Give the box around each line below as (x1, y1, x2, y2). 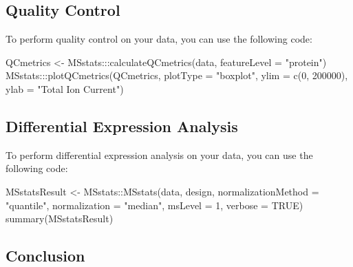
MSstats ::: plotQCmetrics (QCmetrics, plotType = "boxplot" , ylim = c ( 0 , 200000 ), (6, 68, 348, 83)
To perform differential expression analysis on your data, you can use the (6, 147, 313, 162)
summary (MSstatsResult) (6, 211, 114, 226)
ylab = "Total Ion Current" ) (6, 81, 124, 96)
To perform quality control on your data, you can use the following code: (6, 32, 312, 46)
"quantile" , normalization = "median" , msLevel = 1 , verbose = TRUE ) (6, 197, 303, 212)
